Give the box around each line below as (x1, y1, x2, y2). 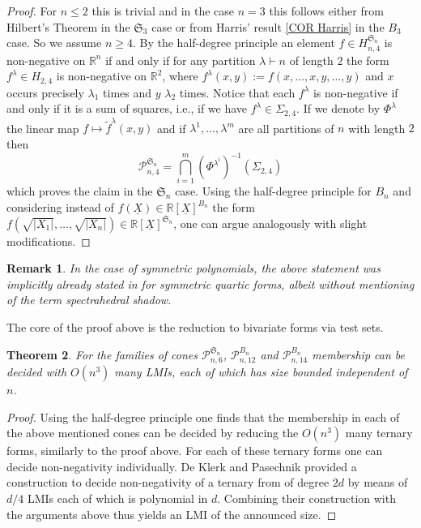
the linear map (6, 119, 79, 136)
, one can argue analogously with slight (173, 214, 368, 231)
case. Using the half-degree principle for (175, 182, 372, 200)
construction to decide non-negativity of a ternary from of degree (6, 474, 330, 491)
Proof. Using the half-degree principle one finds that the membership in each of (6, 408, 400, 425)
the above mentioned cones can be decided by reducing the (6, 424, 299, 441)
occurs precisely (6, 84, 84, 101)
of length (289, 51, 334, 68)
